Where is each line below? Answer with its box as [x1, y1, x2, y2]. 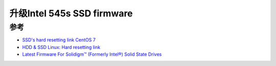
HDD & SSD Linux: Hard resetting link [22, 44, 101, 50]
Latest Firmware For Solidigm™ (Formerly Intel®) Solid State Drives [22, 51, 162, 57]
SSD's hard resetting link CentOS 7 [22, 37, 96, 43]
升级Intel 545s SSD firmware [9, 8, 133, 19]
